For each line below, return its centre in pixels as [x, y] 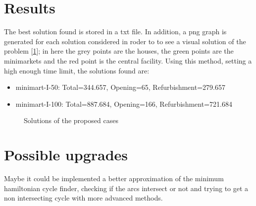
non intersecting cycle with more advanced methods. [83, 198]
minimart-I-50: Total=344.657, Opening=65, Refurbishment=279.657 [120, 87]
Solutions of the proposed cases [71, 120]
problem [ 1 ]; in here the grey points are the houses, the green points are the [119, 51]
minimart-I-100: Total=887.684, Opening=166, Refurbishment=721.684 [124, 103]
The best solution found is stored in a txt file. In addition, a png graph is [115, 32]
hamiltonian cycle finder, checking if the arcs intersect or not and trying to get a [126, 188]
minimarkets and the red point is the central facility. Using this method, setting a [128, 60]
